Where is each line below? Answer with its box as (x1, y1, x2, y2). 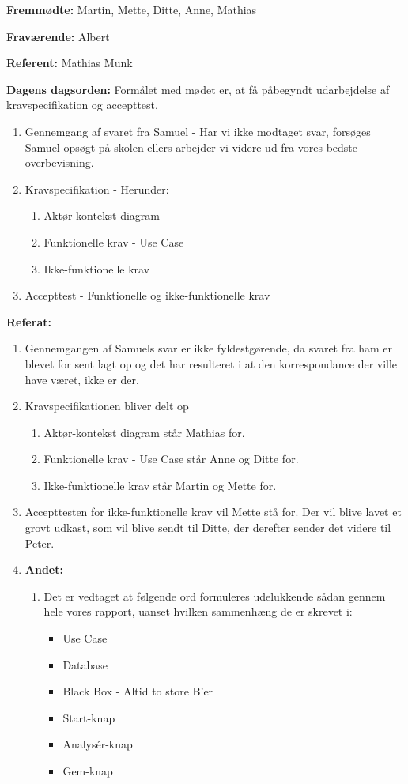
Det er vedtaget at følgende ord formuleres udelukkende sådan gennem (43, 587, 386, 604)
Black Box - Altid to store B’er (62, 683, 213, 699)
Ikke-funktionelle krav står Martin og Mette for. (43, 477, 277, 493)
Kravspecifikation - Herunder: (25, 180, 169, 197)
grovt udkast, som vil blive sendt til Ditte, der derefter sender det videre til (25, 519, 391, 536)
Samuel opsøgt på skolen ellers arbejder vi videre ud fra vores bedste (25, 138, 358, 155)
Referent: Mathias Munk (6, 55, 133, 71)
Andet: (25, 561, 63, 578)
